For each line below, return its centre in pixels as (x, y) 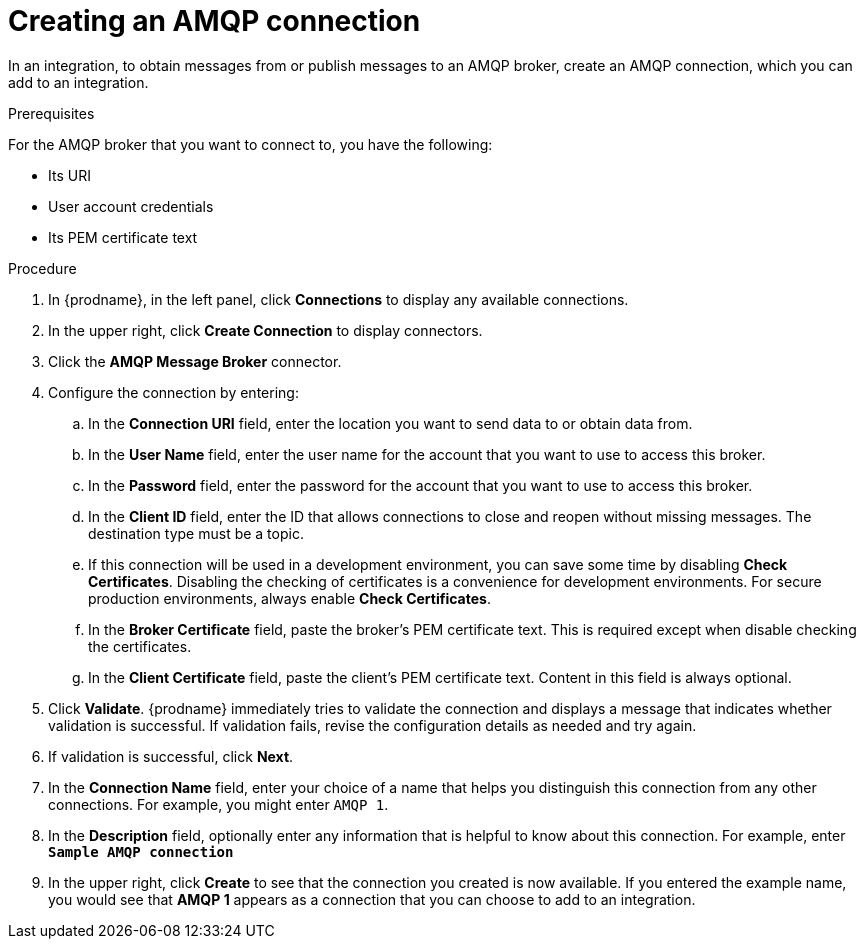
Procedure (42, 268)
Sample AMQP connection (141, 851)
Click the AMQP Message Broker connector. (195, 361)
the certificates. (140, 646)
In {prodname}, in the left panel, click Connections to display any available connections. (338, 299)
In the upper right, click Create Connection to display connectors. (265, 330)
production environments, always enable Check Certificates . (289, 598)
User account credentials (131, 206)
